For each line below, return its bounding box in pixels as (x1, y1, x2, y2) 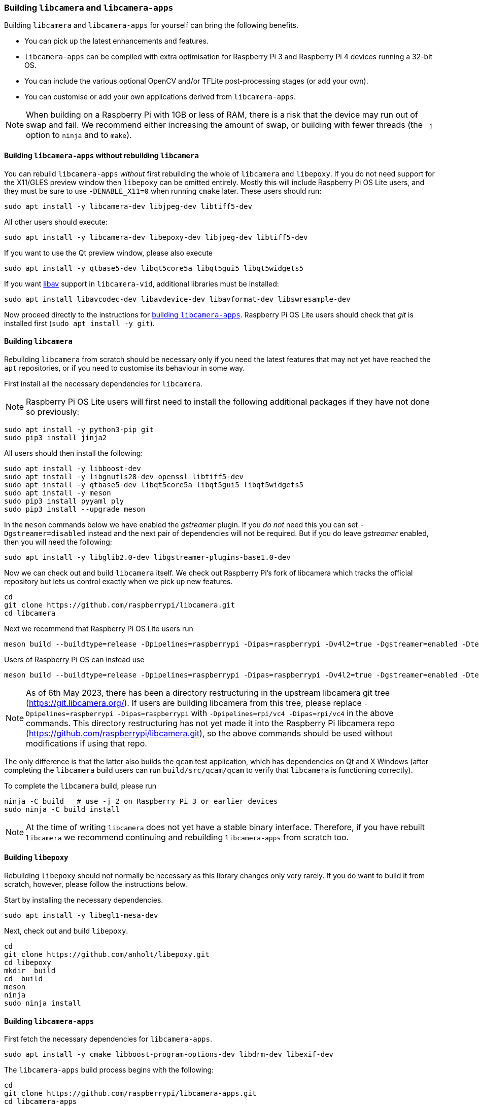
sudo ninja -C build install (4, 805, 120, 813)
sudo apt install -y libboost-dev (4, 464, 141, 473)
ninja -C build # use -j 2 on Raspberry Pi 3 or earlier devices (4, 797, 278, 805)
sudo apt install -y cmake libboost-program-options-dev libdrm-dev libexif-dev (4, 1050, 334, 1059)
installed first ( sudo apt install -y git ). (4, 318, 155, 328)
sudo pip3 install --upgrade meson (4, 505, 146, 513)
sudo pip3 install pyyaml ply (4, 496, 124, 505)
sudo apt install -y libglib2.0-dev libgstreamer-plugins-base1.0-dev (4, 553, 291, 561)
